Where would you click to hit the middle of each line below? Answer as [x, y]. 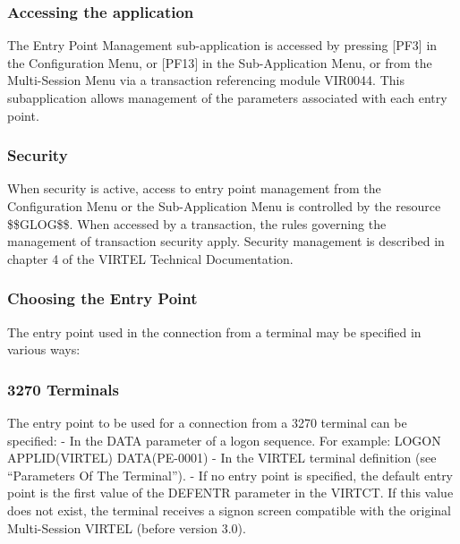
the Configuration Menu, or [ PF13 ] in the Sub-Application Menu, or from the [220, 62]
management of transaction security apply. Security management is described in [226, 241]
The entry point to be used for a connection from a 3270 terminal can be [207, 422]
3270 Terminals [63, 389]
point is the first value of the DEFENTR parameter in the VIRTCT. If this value [230, 493]
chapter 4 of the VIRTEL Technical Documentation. [150, 258]
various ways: [44, 349]
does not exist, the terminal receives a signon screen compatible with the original [229, 510]
